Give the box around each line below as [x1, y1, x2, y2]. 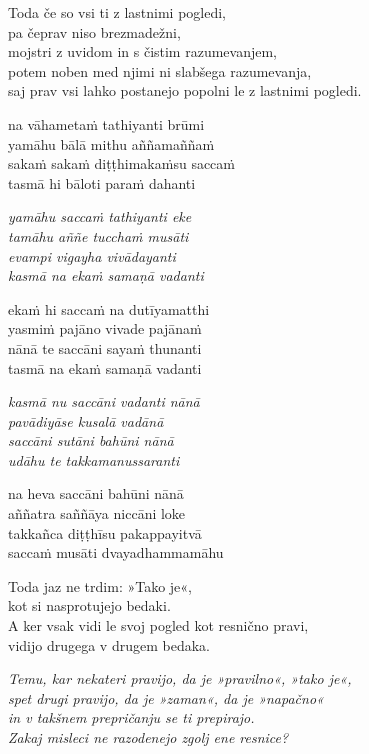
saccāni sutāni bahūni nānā [8, 430, 174, 451]
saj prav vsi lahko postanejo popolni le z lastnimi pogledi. [8, 80, 362, 101]
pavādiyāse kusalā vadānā [8, 410, 164, 431]
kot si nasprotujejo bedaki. [8, 595, 171, 616]
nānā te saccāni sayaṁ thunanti [8, 337, 202, 358]
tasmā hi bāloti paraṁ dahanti [8, 172, 196, 193]
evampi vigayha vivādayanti [8, 245, 176, 266]
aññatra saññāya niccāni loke [8, 503, 186, 524]
